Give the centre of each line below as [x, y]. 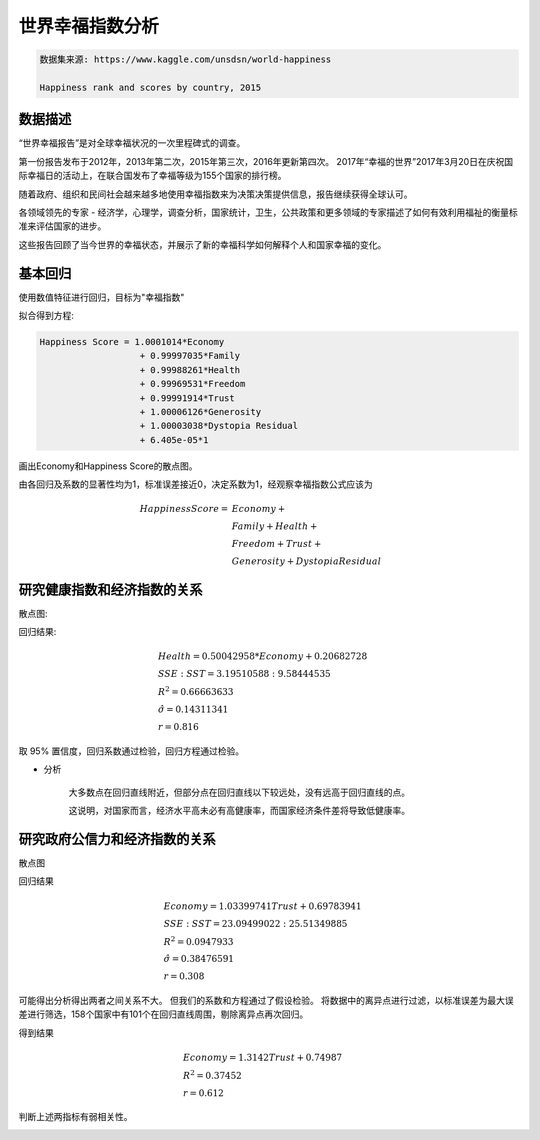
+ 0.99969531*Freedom [192, 384]
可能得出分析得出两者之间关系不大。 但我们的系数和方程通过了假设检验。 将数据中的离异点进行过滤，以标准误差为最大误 [266, 1000]
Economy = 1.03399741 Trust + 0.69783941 [262, 906]
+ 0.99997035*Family [189, 356]
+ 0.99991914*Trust [187, 398]
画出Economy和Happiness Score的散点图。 [108, 466]
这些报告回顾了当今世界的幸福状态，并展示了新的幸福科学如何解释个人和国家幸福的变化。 [202, 244]
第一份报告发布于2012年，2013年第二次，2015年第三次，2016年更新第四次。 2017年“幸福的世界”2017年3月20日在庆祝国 [266, 161]
